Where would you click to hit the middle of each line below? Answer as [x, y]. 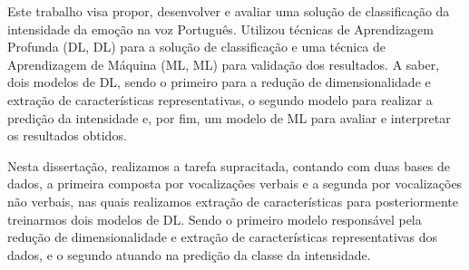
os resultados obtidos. [67, 135]
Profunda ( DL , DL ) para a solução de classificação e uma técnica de [197, 47]
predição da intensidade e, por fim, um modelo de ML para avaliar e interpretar [229, 117]
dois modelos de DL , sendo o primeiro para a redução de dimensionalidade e [219, 82]
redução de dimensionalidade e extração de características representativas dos [222, 237]
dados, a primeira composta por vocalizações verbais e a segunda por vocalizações [235, 183]
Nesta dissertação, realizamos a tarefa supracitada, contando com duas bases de [229, 165]
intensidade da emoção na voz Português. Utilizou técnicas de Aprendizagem [220, 29]
